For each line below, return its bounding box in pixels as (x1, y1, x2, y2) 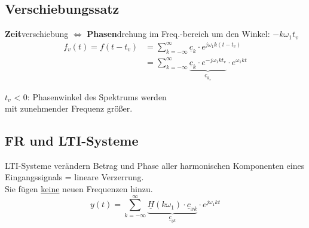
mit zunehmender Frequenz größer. (5, 102, 133, 115)
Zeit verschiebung (5, 27, 69, 40)
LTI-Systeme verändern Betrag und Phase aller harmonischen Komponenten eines (5, 159, 305, 171)
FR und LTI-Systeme (5, 131, 139, 150)
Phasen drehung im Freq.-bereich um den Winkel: (87, 27, 270, 40)
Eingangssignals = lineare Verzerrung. (5, 171, 144, 183)
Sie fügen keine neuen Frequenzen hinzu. (5, 183, 153, 195)
